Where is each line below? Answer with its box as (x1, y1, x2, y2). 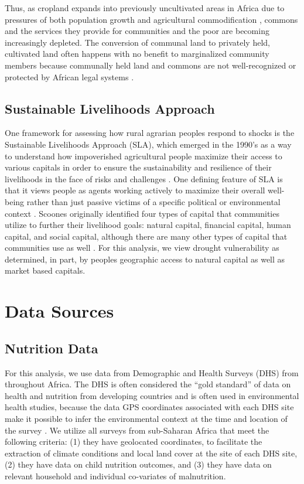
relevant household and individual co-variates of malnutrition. (5, 470, 226, 482)
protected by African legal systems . (5, 70, 134, 83)
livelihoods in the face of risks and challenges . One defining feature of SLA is (5, 172, 283, 185)
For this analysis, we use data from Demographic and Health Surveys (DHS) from (5, 366, 299, 379)
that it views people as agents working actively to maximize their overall (5, 184, 265, 196)
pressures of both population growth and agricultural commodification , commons (5, 13, 298, 25)
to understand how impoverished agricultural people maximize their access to (5, 149, 282, 162)
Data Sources (5, 299, 114, 323)
